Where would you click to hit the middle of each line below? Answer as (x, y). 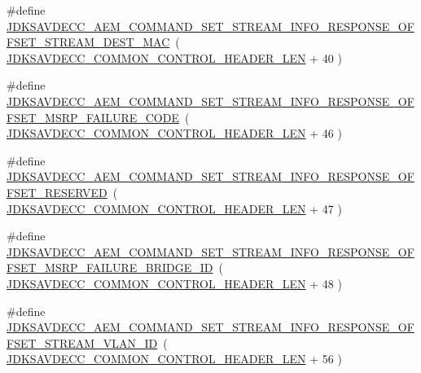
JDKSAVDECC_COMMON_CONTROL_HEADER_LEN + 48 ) (174, 283)
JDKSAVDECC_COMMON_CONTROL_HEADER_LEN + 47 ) (174, 208)
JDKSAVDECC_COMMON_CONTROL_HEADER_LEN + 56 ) (174, 359)
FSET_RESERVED (57, 192)
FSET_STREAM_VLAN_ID (82, 342)
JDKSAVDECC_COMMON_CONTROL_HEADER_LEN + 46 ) (174, 133)
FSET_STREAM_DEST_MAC (88, 42)
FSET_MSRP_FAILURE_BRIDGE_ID (110, 268)
